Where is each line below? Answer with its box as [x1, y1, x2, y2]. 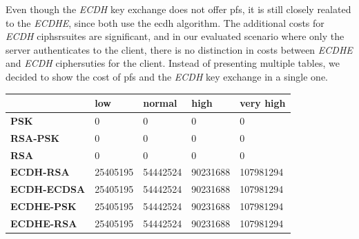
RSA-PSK [10, 130, 60, 145]
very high [240, 96, 286, 110]
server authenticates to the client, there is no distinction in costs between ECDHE [6, 42, 353, 56]
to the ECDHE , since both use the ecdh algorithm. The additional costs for [6, 15, 324, 30]
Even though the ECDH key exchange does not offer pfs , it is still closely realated [6, 2, 351, 16]
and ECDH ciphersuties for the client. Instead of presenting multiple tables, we [6, 56, 340, 70]
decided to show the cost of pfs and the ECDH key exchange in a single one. [6, 69, 328, 83]
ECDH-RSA [10, 165, 70, 179]
